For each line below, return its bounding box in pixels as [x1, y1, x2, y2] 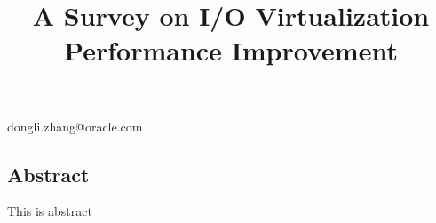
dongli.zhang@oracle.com [7, 116, 143, 135]
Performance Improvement [64, 32, 398, 68]
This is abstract [7, 202, 92, 220]
